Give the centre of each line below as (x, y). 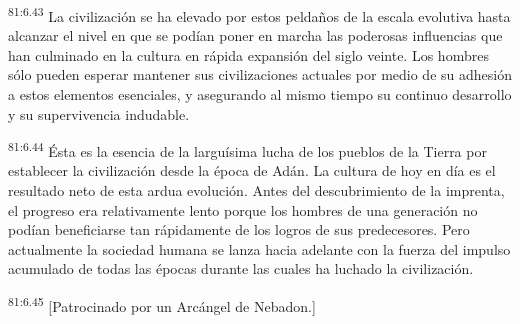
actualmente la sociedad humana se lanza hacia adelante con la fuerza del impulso (259, 248)
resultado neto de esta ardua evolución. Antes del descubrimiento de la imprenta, (256, 190)
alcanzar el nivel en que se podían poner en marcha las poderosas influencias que (255, 35)
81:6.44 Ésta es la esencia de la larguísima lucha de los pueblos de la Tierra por (247, 149)
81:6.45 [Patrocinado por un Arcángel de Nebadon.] (162, 304)
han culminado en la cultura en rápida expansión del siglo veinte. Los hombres (248, 54)
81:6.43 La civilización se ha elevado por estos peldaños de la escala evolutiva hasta (259, 14)
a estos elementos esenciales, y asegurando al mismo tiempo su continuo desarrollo (260, 94)
